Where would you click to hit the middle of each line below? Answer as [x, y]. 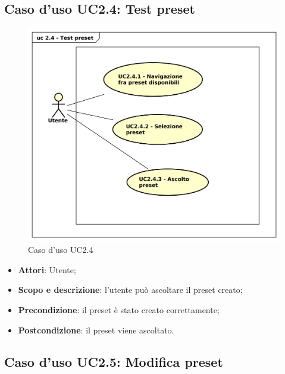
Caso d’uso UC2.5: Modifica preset [114, 362]
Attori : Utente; [47, 269]
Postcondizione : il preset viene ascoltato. [96, 330]
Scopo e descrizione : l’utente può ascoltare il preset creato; [130, 290]
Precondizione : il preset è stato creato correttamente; [119, 309]
